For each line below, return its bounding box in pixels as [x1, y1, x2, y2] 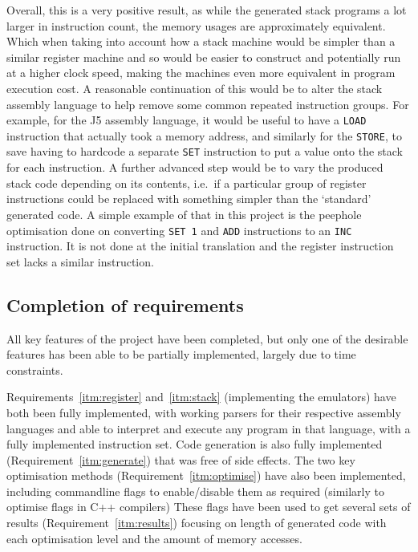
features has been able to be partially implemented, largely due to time [6, 346, 356, 363]
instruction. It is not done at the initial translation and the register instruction [6, 237, 394, 254]
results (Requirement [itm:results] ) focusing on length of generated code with [6, 514, 387, 531]
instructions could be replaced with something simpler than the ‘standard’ [6, 190, 371, 207]
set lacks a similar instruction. [6, 253, 154, 270]
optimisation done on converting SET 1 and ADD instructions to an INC [6, 221, 352, 238]
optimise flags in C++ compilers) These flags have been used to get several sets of [6, 498, 411, 515]
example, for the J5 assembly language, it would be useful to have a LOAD [6, 112, 367, 128]
